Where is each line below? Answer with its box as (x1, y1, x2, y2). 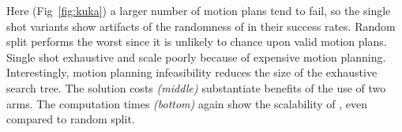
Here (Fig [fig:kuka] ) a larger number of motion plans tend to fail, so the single (6, 2, 391, 18)
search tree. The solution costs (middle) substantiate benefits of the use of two (6, 79, 386, 96)
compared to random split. (6, 111, 135, 127)
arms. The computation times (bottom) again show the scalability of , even (6, 95, 367, 111)
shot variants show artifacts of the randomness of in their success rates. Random (6, 17, 396, 34)
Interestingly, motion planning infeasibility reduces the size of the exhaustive (6, 64, 378, 81)
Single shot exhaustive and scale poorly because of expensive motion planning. (6, 48, 386, 65)
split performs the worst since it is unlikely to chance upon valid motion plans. (6, 33, 387, 50)
